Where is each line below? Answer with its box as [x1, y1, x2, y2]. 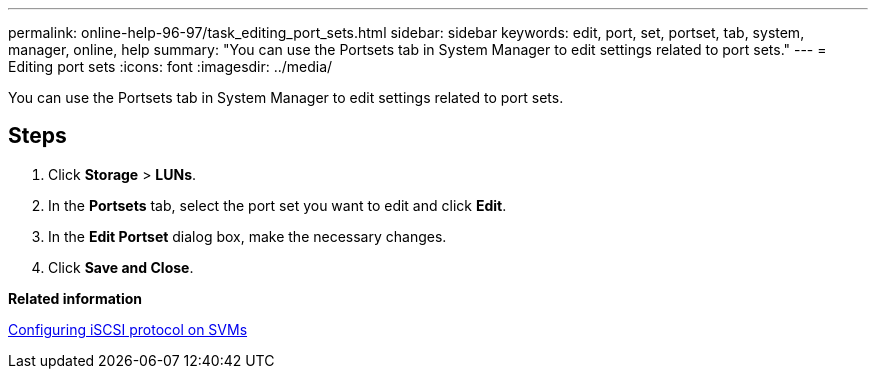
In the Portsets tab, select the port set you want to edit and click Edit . [48, 196, 507, 214]
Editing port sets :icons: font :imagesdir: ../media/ [8, 58, 333, 75]
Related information [8, 289, 143, 307]
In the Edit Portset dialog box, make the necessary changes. [48, 227, 447, 245]
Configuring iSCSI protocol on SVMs [8, 320, 248, 338]
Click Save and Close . [48, 258, 194, 276]
